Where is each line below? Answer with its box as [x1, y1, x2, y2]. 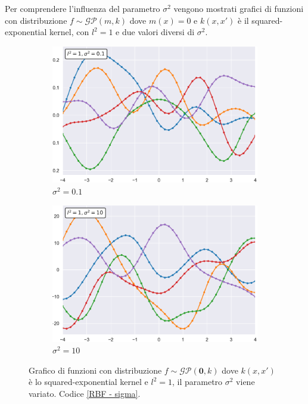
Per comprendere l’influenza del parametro [5, 2, 160, 14]
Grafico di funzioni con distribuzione [29, 364, 162, 376]
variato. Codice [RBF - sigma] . [29, 387, 141, 399]
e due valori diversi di [116, 26, 195, 38]
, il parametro [172, 375, 223, 388]
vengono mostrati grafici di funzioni [173, 2, 304, 14]
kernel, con [49, 26, 89, 38]
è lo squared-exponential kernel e [29, 375, 148, 388]
